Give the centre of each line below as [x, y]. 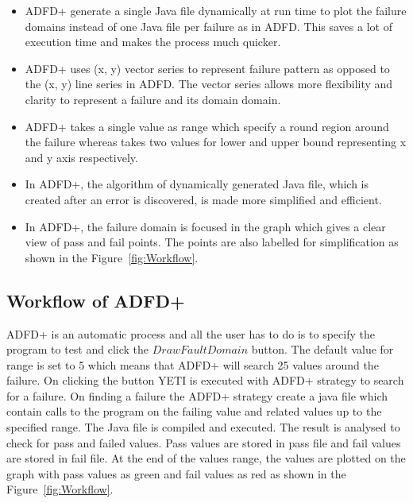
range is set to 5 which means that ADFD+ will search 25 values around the [193, 364]
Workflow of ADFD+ [96, 300]
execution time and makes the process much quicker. [153, 42]
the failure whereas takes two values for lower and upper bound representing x [216, 142]
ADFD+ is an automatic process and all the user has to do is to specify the [191, 333]
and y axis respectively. [81, 157]
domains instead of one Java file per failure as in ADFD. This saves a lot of [208, 26]
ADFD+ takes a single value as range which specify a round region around [207, 126]
